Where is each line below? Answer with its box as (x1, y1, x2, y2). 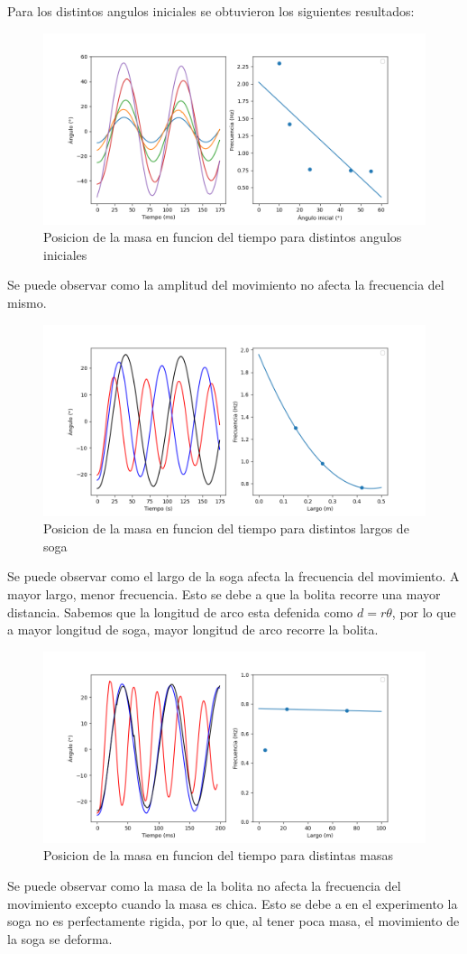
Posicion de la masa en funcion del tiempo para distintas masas (43, 846, 394, 865)
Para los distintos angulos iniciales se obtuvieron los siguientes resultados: (7, 2, 415, 20)
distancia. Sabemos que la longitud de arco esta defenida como (7, 602, 353, 621)
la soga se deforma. (7, 929, 113, 948)
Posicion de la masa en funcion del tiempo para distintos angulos (43, 227, 402, 246)
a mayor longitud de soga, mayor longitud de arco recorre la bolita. (7, 620, 379, 639)
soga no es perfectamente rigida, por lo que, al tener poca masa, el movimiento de (7, 912, 460, 931)
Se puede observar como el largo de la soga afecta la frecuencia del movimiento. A (7, 567, 460, 586)
